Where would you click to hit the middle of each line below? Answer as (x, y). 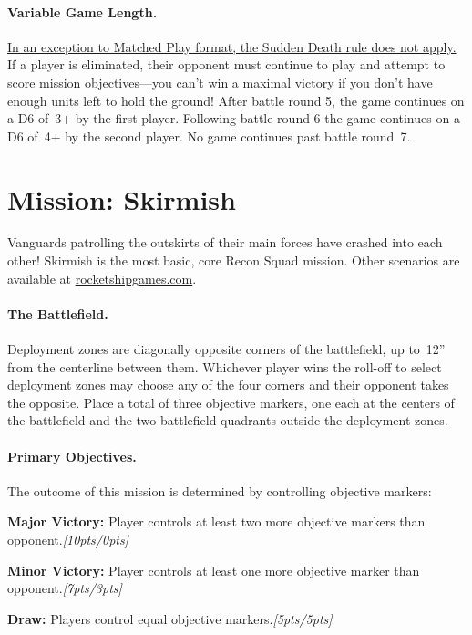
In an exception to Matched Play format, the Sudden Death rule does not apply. (232, 46)
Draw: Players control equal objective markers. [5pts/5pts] (170, 618)
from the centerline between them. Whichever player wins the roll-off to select (225, 366)
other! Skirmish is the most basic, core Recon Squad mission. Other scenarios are (234, 260)
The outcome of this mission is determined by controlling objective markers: (220, 490)
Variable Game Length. (82, 11)
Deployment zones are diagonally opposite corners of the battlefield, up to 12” (226, 349)
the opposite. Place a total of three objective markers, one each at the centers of (231, 402)
